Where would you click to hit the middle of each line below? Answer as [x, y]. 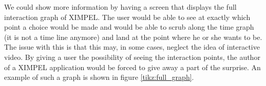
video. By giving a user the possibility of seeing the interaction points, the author [132, 57]
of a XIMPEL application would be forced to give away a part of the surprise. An [132, 67]
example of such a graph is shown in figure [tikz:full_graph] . [99, 77]
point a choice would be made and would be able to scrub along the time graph [129, 27]
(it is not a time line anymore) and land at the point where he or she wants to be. [133, 37]
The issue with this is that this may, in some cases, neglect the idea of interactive [132, 47]
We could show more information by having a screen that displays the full [120, 7]
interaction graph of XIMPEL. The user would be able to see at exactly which [127, 17]
